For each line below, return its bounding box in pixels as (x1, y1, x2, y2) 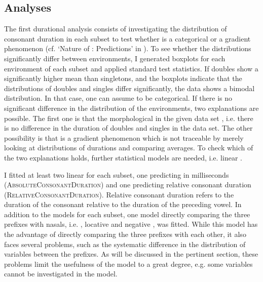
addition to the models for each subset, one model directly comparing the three (4, 209, 250, 219)
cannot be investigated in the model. (4, 268, 118, 279)
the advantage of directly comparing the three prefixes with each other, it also (4, 229, 246, 239)
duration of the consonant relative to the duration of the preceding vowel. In (4, 199, 242, 210)
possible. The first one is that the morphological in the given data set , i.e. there (4, 112, 253, 123)
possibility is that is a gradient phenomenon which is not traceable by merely (4, 132, 244, 143)
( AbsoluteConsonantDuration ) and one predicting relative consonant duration (4, 179, 251, 190)
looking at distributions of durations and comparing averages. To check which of (4, 142, 253, 153)
